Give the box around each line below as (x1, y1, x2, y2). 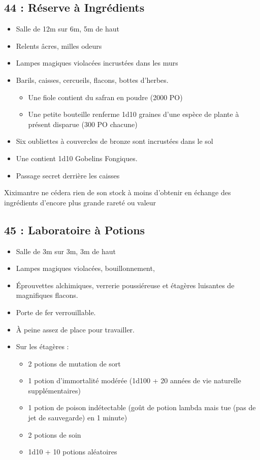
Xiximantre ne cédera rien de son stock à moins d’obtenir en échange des (4, 187, 231, 198)
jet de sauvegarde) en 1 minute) (28, 412, 127, 423)
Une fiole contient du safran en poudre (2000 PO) (28, 91, 183, 102)
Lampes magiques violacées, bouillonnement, (16, 263, 155, 273)
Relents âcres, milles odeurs (16, 40, 102, 51)
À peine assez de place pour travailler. (16, 324, 135, 334)
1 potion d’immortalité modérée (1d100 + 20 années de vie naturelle (28, 375, 241, 386)
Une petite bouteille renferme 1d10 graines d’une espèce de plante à (28, 109, 239, 119)
